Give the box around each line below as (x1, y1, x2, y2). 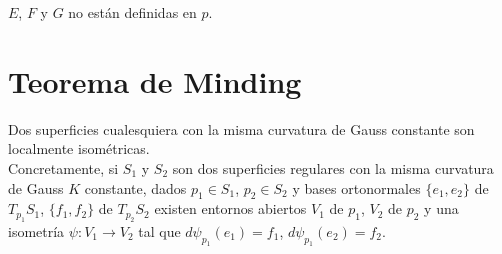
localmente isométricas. (8, 138, 150, 159)
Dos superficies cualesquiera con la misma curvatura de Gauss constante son (8, 118, 475, 139)
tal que (138, 220, 181, 241)
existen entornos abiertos (154, 198, 307, 219)
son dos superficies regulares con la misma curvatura (172, 157, 494, 178)
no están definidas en (68, 2, 197, 22)
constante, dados (84, 177, 187, 198)
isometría (8, 220, 65, 241)
